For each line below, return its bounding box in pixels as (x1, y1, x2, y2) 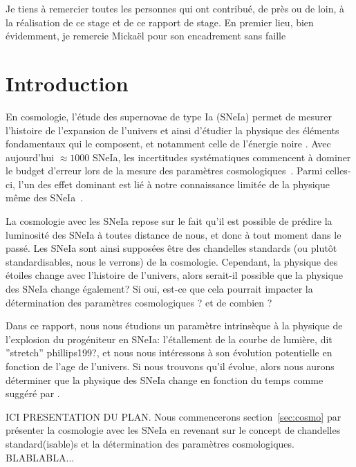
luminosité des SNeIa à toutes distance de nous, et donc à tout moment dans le (6, 227, 341, 241)
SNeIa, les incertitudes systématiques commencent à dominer (92, 149, 351, 164)
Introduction (6, 68, 129, 97)
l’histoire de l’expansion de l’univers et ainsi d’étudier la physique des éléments (6, 122, 339, 137)
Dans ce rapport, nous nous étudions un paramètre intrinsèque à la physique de (6, 318, 343, 333)
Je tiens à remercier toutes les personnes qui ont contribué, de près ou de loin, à (6, 1, 345, 15)
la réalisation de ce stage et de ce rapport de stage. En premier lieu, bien (6, 15, 314, 29)
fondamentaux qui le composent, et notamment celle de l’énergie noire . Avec (6, 136, 331, 151)
